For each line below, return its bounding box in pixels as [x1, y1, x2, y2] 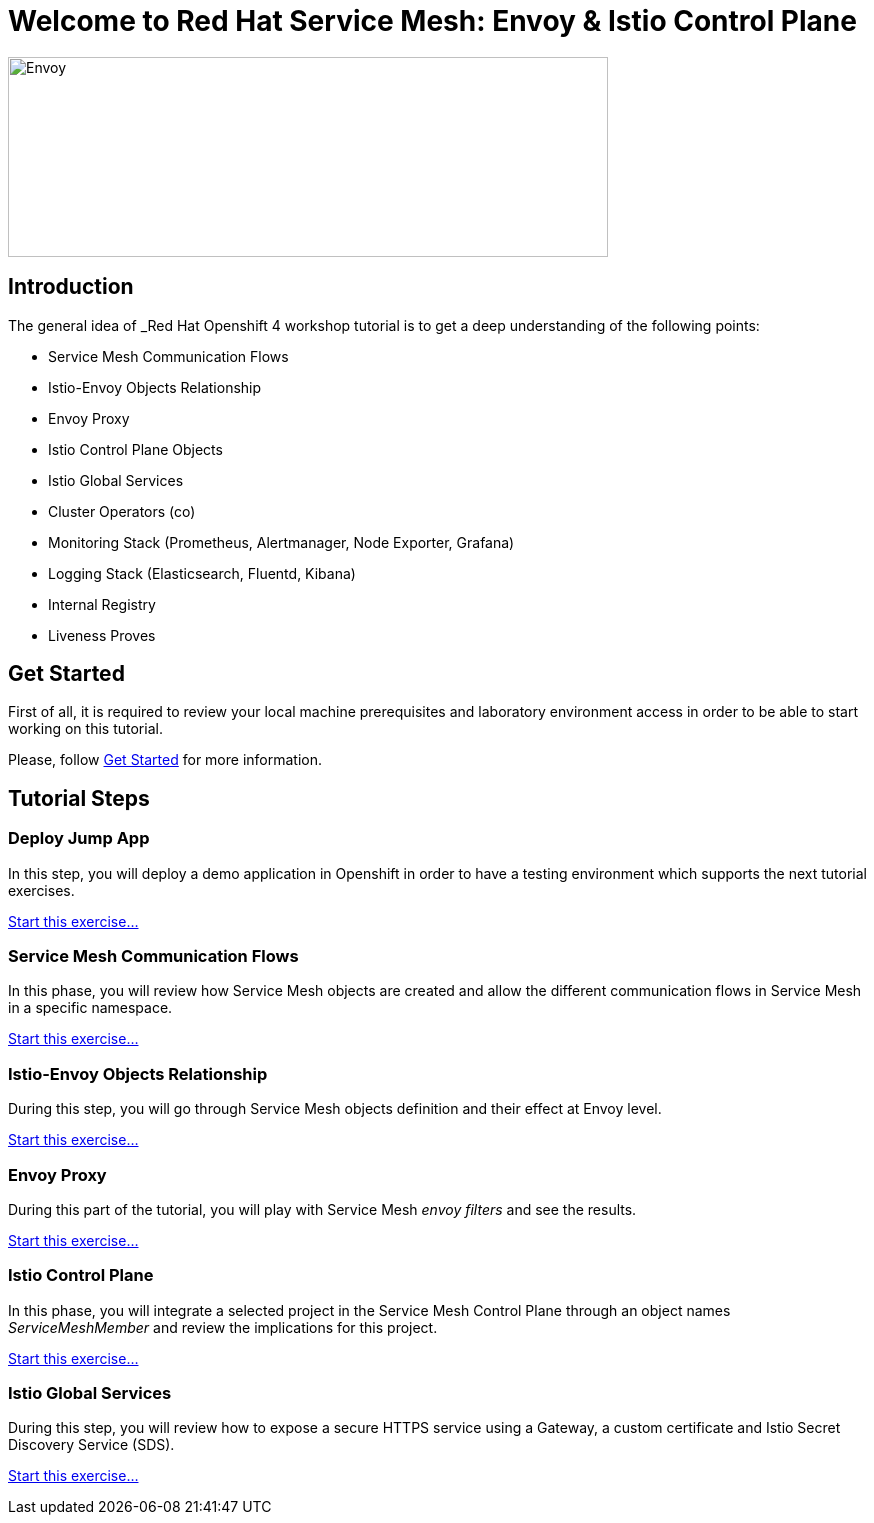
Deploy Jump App [8, 828, 150, 849]
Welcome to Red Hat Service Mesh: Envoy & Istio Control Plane [8, 4, 857, 38]
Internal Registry [48, 595, 156, 613]
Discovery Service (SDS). [8, 1436, 175, 1454]
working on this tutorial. [8, 720, 163, 738]
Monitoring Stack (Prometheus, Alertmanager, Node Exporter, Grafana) [48, 533, 515, 551]
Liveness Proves [48, 626, 156, 644]
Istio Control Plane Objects [48, 440, 223, 458]
